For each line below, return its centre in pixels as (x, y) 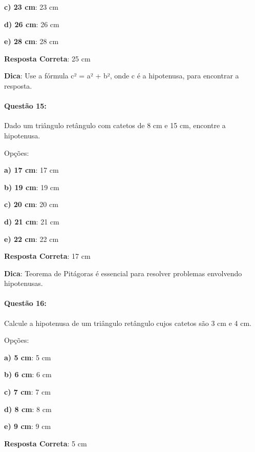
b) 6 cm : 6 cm (28, 374)
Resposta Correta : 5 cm (46, 443)
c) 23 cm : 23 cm (31, 7)
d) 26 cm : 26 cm (32, 24)
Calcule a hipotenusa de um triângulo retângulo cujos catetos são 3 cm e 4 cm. (128, 323)
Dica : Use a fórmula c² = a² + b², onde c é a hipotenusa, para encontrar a (122, 76)
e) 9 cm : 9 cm (28, 426)
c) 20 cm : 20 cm (31, 204)
